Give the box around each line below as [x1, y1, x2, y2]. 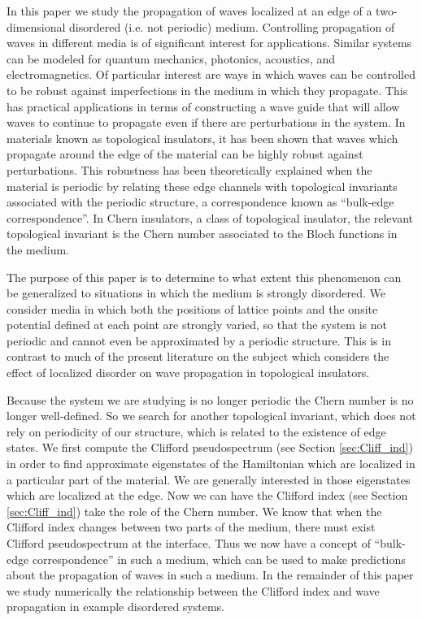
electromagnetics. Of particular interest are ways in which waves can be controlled [7, 66, 415, 83]
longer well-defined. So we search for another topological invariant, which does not [7, 407, 416, 424]
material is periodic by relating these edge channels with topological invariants [7, 177, 398, 194]
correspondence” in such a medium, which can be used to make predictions [32, 550, 406, 567]
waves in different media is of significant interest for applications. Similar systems [7, 34, 412, 51]
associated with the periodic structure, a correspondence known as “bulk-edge [7, 193, 394, 210]
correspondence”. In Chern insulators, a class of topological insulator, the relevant [7, 209, 414, 226]
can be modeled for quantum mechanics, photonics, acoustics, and [7, 50, 336, 67]
